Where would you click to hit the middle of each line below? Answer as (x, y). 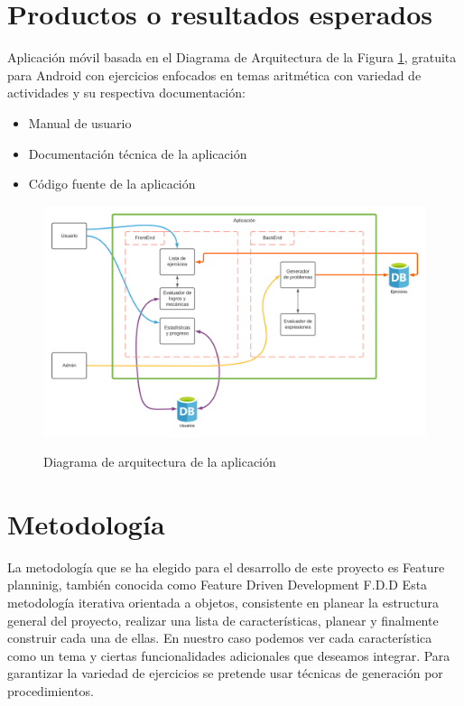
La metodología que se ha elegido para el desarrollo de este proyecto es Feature (226, 567)
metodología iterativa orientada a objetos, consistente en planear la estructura (223, 603)
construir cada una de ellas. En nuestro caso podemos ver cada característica (220, 638)
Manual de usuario (80, 122)
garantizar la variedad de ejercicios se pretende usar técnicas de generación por (225, 673)
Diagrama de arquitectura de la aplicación (160, 462)
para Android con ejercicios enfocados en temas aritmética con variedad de (214, 74)
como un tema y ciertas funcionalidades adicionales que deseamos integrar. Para (229, 655)
